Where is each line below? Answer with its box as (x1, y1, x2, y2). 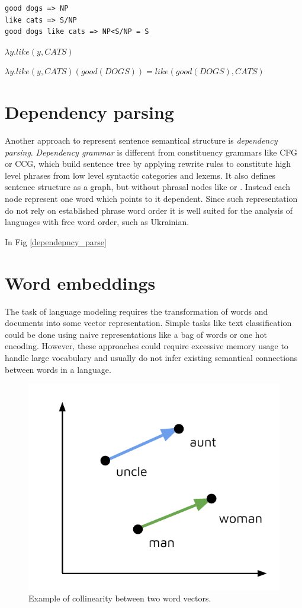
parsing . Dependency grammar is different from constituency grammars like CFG (5, 145, 298, 158)
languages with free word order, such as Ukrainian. (5, 216, 189, 228)
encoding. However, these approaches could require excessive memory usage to (5, 340, 288, 352)
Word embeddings (5, 270, 156, 294)
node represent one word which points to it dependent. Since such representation (5, 192, 298, 205)
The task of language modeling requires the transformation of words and (5, 305, 268, 317)
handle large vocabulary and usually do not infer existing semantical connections (5, 351, 298, 363)
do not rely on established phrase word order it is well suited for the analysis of (5, 204, 293, 216)
